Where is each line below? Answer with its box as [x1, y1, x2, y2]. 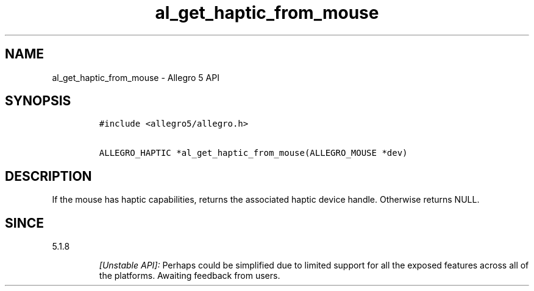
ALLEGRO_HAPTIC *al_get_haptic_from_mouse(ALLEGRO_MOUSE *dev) [99, 148, 408, 158]
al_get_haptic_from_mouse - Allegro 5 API [52, 72, 219, 83]
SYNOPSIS [5, 93, 71, 109]
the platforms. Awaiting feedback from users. [99, 270, 280, 281]
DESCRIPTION [5, 168, 92, 184]
